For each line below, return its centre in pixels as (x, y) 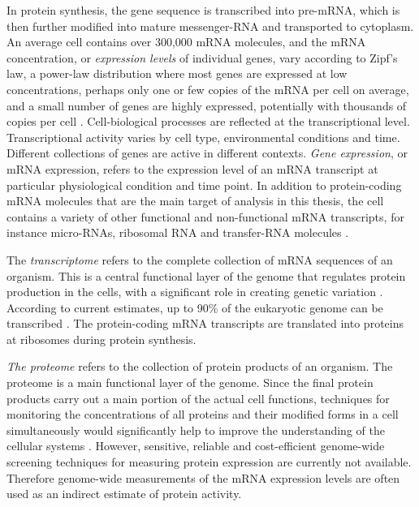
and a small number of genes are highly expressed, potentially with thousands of (207, 105)
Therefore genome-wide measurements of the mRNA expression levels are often (203, 477)
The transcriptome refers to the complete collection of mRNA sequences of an (200, 259)
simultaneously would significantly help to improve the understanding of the (196, 430)
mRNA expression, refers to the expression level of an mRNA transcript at (192, 168)
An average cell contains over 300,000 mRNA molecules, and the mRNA (186, 42)
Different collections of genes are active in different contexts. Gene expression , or (207, 153)
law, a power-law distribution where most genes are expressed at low (177, 73)
